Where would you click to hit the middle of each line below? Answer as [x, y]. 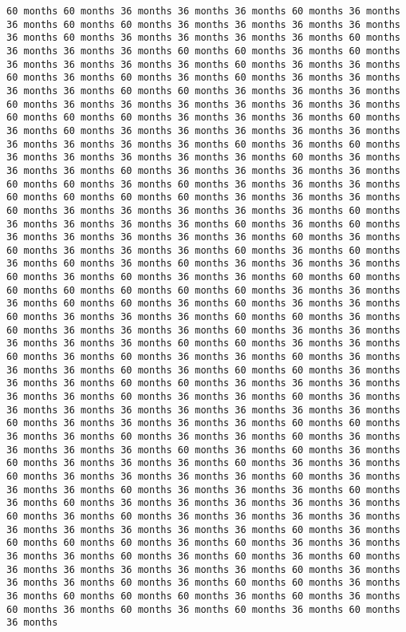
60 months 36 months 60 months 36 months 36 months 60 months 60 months [203, 277]
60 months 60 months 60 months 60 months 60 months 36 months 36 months [203, 290]
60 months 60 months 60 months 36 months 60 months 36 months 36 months [203, 543]
